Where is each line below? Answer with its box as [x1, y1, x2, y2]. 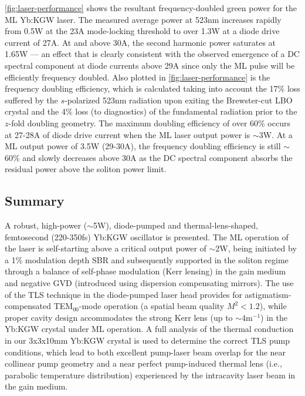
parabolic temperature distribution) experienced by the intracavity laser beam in [5, 368, 296, 381]
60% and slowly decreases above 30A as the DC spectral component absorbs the [5, 151, 293, 163]
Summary [5, 192, 65, 210]
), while [259, 300, 287, 312]
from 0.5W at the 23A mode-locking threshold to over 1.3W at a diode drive [5, 25, 280, 37]
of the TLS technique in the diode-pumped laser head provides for [5, 288, 242, 300]
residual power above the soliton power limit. [5, 163, 167, 175]
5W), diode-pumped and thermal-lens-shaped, [93, 219, 259, 231]
